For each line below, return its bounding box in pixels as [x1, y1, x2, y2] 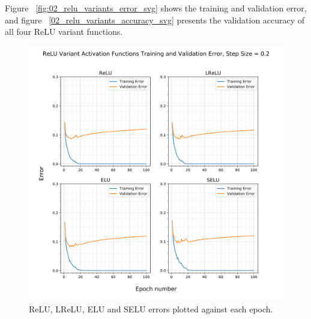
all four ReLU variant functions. [5, 25, 123, 38]
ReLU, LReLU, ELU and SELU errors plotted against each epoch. [29, 303, 273, 315]
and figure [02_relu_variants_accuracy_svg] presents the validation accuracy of [5, 13, 305, 26]
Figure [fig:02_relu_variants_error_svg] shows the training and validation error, [5, 2, 307, 14]
